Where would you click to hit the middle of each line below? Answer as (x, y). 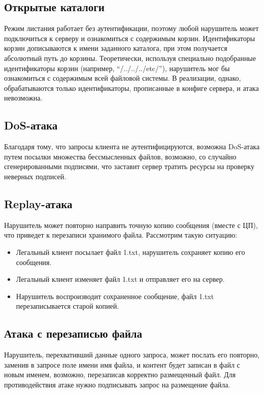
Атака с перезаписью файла (73, 333)
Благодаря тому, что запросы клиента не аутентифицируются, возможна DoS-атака (132, 146)
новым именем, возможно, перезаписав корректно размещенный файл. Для (120, 374)
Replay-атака (38, 203)
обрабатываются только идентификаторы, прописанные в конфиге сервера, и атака (131, 88)
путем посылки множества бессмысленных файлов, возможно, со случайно (120, 156)
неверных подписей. (35, 176)
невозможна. (23, 98)
